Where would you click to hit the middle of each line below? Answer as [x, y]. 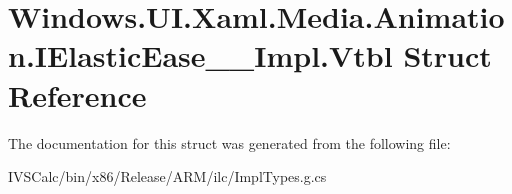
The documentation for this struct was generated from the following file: [229, 142]
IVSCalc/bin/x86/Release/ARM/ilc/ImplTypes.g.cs [167, 176]
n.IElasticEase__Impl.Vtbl [200, 55]
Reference [77, 94]
